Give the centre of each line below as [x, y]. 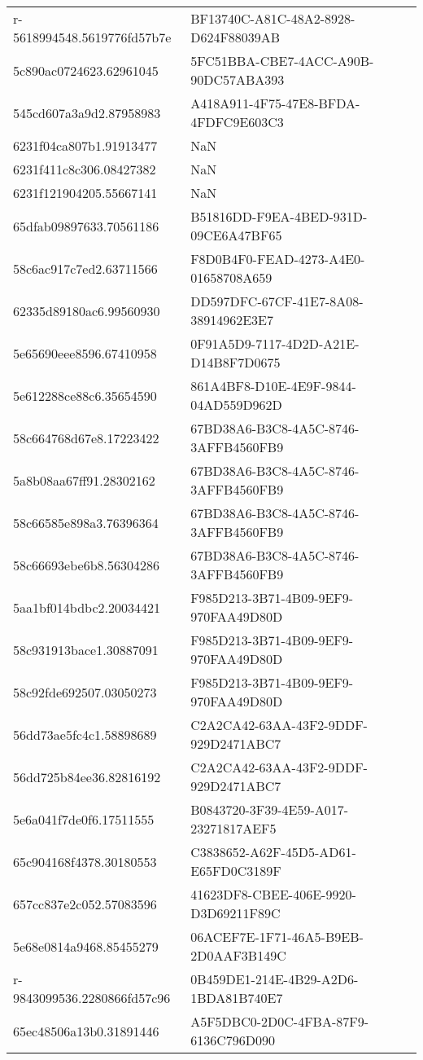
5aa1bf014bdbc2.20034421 [87, 607]
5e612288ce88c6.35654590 [85, 395]
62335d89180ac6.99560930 [87, 310]
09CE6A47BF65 [236, 235]
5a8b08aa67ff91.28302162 [84, 480]
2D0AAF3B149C [238, 955]
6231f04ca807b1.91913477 [85, 145]
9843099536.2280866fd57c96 [92, 998]
